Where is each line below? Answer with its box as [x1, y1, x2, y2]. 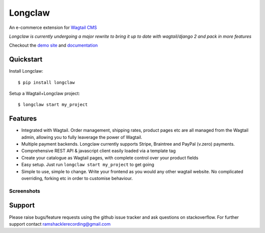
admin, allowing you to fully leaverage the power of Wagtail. [21, 134, 142, 140]
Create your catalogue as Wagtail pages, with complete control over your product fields [21, 155, 199, 160]
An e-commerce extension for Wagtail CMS [9, 25, 97, 30]
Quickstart [9, 55, 43, 64]
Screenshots [9, 187, 40, 194]
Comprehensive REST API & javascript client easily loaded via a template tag [21, 148, 176, 154]
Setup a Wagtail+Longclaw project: [9, 91, 80, 97]
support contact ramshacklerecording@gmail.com [9, 221, 111, 227]
